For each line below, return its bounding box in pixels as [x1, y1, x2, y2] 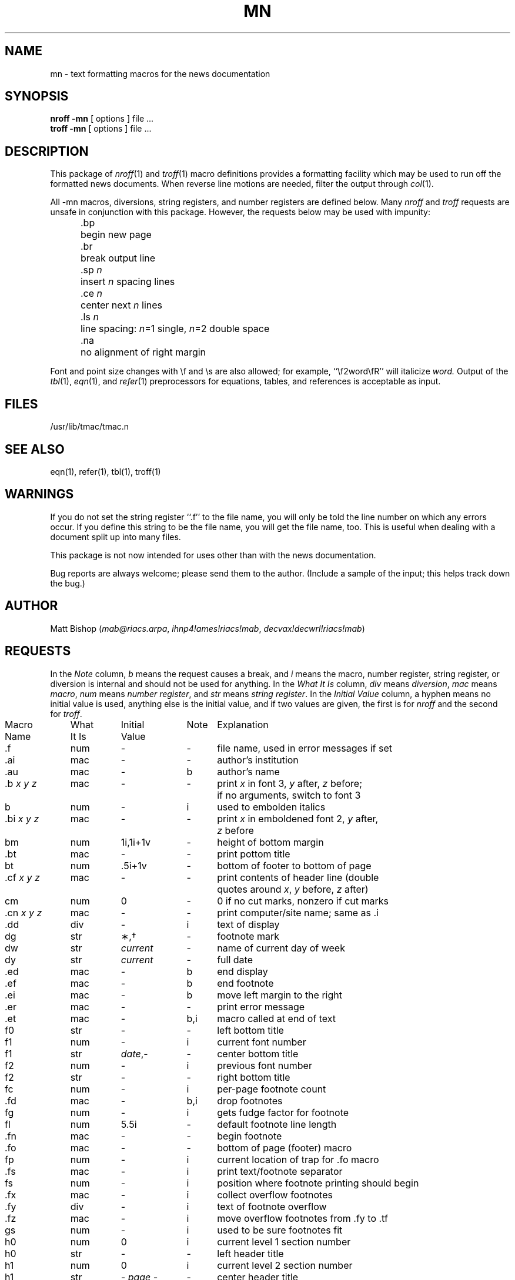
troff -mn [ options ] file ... [50, 123, 152, 134]
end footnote [217, 977, 274, 989]
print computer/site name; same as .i [217, 906, 379, 919]
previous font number [217, 1059, 312, 1071]
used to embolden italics [217, 800, 326, 813]
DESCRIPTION [5, 143, 89, 159]
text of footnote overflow [217, 1200, 327, 1212]
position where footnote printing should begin [217, 1177, 419, 1189]
